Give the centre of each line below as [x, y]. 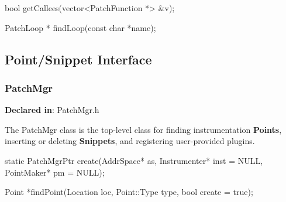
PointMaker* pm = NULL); [55, 172]
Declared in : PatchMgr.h [52, 110]
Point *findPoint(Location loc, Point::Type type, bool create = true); [129, 192]
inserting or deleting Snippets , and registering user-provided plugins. [130, 141]
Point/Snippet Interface [78, 59]
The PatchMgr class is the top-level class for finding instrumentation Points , [143, 129]
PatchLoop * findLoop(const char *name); [80, 27]
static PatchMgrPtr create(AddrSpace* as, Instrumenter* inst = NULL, [134, 160]
